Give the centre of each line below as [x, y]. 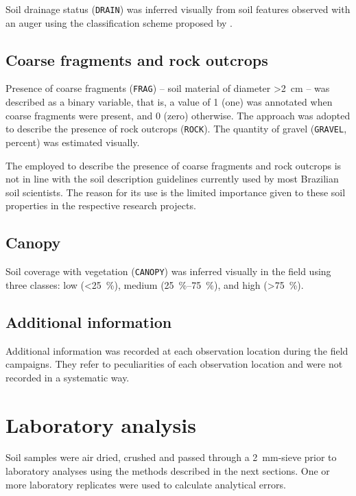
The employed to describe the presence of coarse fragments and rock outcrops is [174, 165]
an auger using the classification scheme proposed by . [119, 22]
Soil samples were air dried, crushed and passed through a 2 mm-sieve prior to [171, 457]
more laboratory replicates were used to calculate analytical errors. [146, 484]
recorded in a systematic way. [68, 377]
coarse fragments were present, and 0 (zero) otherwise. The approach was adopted [178, 115]
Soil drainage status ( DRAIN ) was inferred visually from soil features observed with [178, 9]
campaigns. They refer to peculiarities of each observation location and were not [174, 364]
